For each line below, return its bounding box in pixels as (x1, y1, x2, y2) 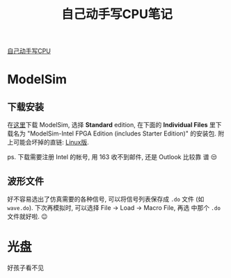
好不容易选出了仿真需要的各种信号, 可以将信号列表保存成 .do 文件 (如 (7, 195, 205, 203)
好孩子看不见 (7, 263, 44, 272)
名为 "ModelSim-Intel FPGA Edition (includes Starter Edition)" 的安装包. (13, 129, 217, 138)
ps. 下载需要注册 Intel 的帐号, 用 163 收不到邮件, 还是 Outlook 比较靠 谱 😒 (7, 153, 218, 161)
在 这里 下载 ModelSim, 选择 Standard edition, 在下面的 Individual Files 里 (7, 121, 216, 129)
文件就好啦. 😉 (7, 213, 48, 220)
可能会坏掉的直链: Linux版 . (13, 138, 89, 147)
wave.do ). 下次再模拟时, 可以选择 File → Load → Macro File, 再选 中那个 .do (7, 204, 221, 212)
